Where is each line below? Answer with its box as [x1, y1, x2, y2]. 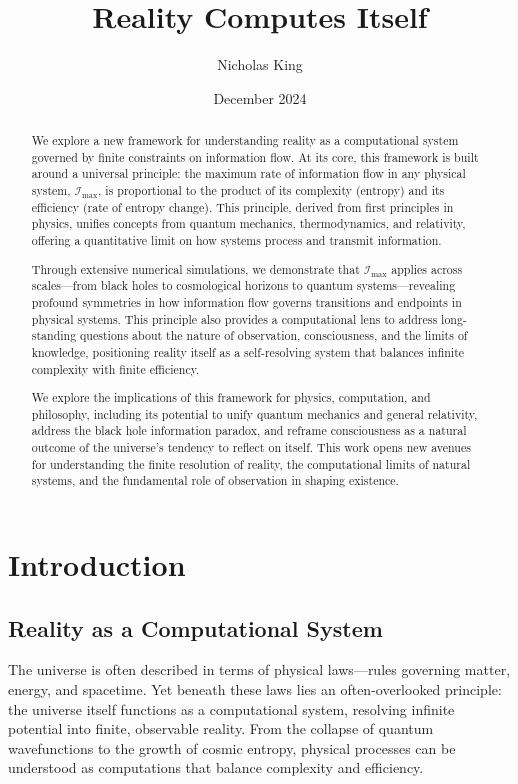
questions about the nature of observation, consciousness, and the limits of [80, 327, 468, 344]
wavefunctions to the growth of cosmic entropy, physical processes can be [8, 737, 456, 758]
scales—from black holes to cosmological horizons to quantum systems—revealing [31, 277, 456, 294]
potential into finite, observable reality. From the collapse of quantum [8, 718, 434, 739]
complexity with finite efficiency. [31, 360, 200, 377]
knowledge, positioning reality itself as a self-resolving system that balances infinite [31, 343, 465, 360]
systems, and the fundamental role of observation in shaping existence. [31, 472, 399, 489]
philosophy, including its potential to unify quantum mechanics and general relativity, [31, 405, 478, 422]
